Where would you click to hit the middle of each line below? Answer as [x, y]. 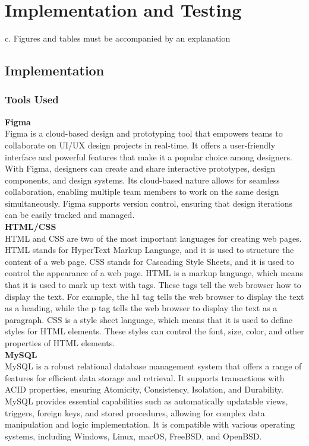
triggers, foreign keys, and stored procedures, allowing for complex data [135, 412]
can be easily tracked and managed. [70, 215]
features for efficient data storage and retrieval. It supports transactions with [145, 377]
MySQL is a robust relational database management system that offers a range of [153, 366]
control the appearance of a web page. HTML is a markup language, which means [154, 273]
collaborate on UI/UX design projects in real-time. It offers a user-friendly [140, 145]
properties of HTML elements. [60, 343]
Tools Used [32, 99]
